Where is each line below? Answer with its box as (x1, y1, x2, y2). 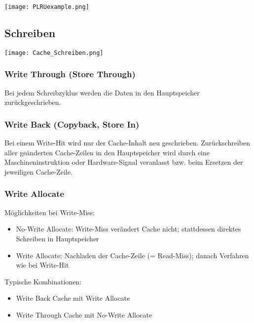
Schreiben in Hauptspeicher (16, 233, 99, 243)
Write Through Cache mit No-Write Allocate (16, 309, 152, 320)
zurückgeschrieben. (4, 97, 61, 107)
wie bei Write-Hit (16, 260, 69, 270)
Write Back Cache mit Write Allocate (16, 293, 130, 303)
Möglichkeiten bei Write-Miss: (4, 207, 95, 217)
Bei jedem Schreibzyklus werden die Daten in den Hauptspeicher (4, 87, 200, 97)
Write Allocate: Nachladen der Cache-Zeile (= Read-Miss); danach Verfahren (16, 250, 249, 260)
